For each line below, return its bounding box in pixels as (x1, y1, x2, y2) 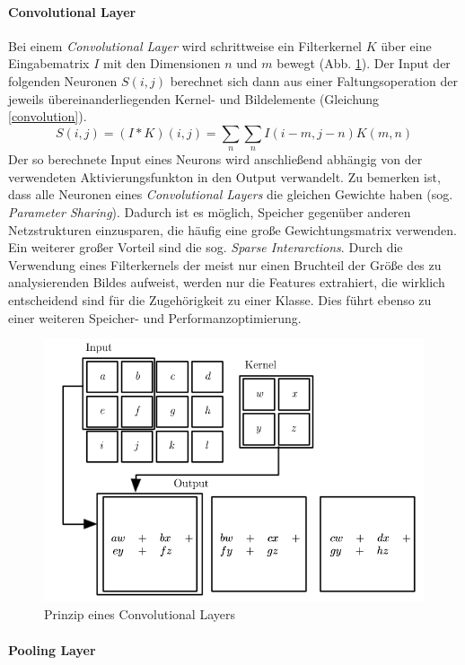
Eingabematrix (8, 54, 90, 73)
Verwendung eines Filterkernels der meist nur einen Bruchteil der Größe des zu (8, 255, 442, 274)
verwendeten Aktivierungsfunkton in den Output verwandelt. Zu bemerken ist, (8, 167, 441, 186)
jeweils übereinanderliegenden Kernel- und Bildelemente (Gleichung (8, 89, 380, 108)
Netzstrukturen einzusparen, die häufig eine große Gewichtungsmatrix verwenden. (8, 220, 457, 239)
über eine (381, 36, 432, 55)
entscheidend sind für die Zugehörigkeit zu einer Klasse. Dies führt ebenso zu (8, 290, 432, 309)
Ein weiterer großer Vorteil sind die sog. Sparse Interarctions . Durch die (8, 238, 403, 257)
